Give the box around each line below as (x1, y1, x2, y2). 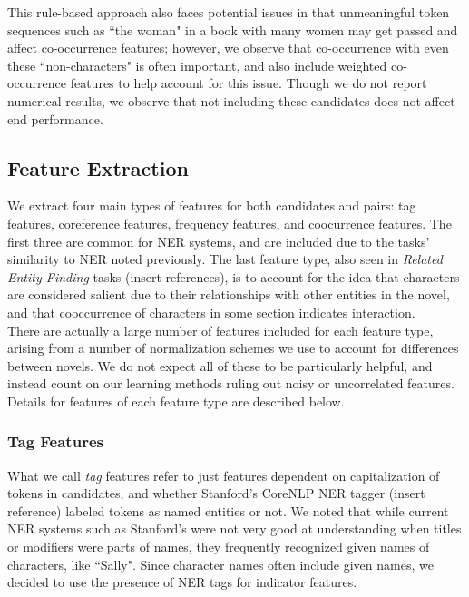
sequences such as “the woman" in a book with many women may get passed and (7, 20, 458, 39)
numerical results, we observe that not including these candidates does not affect (7, 91, 455, 110)
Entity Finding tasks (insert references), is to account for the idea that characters (7, 267, 460, 286)
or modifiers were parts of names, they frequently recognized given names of (7, 537, 430, 556)
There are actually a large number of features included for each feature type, (7, 320, 434, 339)
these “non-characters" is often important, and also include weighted (7, 55, 387, 74)
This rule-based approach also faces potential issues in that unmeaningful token (7, 3, 450, 21)
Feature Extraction (7, 153, 189, 181)
